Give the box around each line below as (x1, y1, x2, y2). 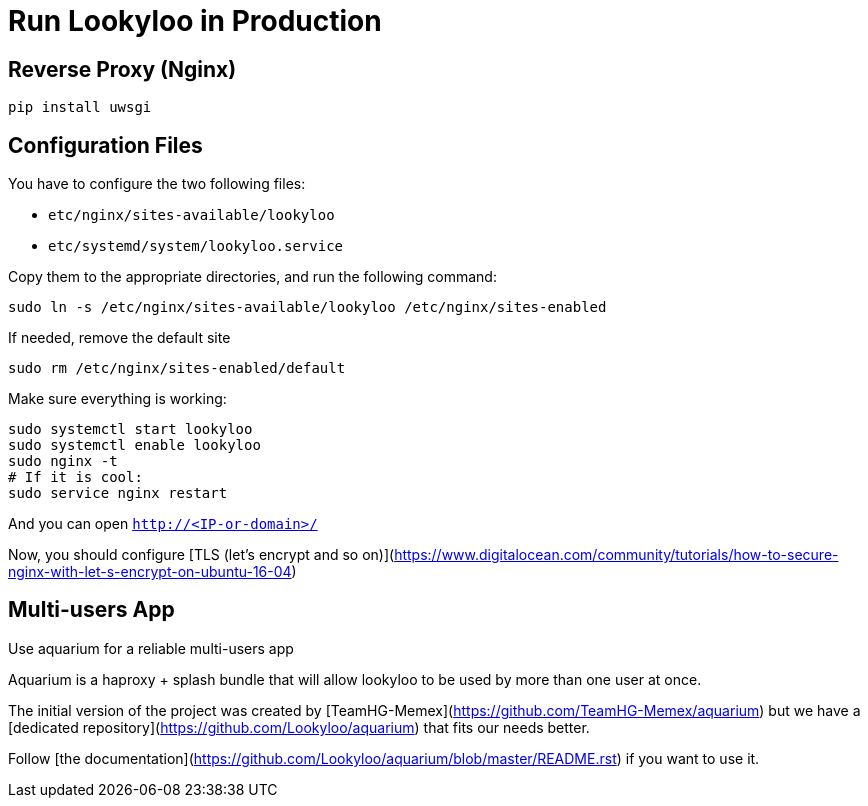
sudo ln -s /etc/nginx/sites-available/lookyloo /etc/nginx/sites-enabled (8, 299, 607, 316)
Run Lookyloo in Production (8, 4, 382, 38)
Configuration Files (8, 132, 203, 158)
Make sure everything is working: (8, 390, 227, 408)
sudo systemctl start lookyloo (8, 421, 253, 438)
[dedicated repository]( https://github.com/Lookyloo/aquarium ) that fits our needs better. (8, 718, 590, 736)
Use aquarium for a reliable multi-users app (8, 639, 294, 657)
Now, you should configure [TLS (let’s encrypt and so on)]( (8, 546, 395, 564)
